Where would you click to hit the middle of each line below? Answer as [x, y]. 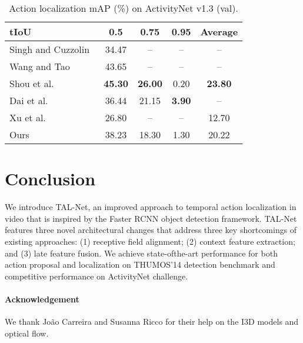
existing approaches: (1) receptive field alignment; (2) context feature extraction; [150, 241]
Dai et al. [29, 100]
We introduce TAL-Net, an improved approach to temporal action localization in [151, 207]
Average [219, 31]
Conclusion [50, 179]
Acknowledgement [42, 299]
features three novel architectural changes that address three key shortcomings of [151, 230]
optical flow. [27, 333]
